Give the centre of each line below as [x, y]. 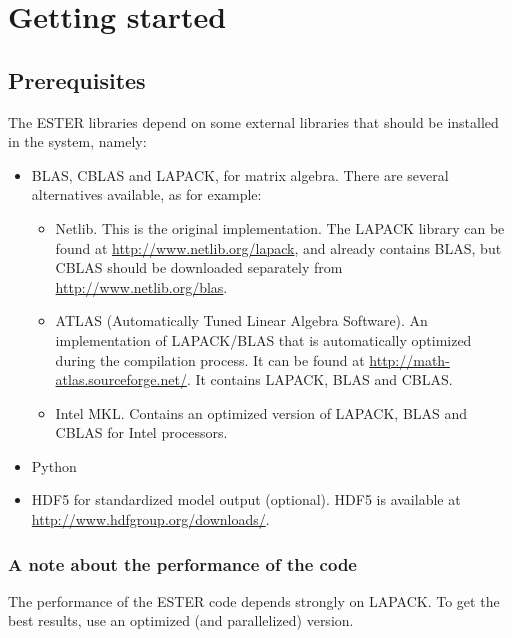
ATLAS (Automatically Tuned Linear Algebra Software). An [241, 320]
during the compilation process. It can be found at [210, 359]
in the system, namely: [77, 141]
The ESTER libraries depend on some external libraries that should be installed [253, 121]
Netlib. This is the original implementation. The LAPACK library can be [280, 227]
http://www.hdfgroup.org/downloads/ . [150, 519]
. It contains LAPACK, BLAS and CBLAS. [319, 379]
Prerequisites [77, 79]
